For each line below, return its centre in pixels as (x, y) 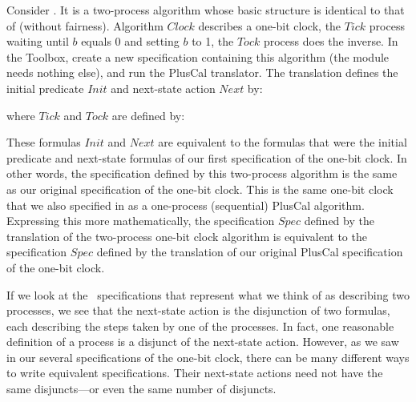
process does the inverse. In (331, 41)
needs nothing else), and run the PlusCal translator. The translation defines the (202, 72)
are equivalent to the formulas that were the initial (283, 142)
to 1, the (213, 41)
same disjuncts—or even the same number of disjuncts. (141, 389)
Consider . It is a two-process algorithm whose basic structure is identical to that (206, 10)
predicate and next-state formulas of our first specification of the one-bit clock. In (207, 157)
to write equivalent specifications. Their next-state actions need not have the (195, 373)
